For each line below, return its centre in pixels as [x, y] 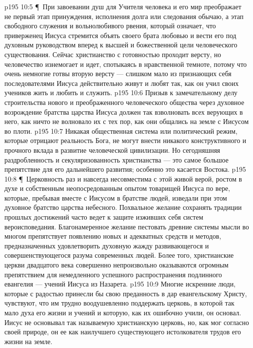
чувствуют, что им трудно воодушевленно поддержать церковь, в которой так [119, 303]
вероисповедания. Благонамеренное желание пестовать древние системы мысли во [127, 226]
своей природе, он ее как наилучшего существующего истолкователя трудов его [123, 332]
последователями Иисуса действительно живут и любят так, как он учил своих [122, 83]
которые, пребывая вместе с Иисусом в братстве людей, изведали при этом [116, 197]
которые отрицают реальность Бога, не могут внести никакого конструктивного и [125, 140]
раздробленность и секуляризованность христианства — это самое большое [117, 159]
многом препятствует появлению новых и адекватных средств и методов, [113, 236]
